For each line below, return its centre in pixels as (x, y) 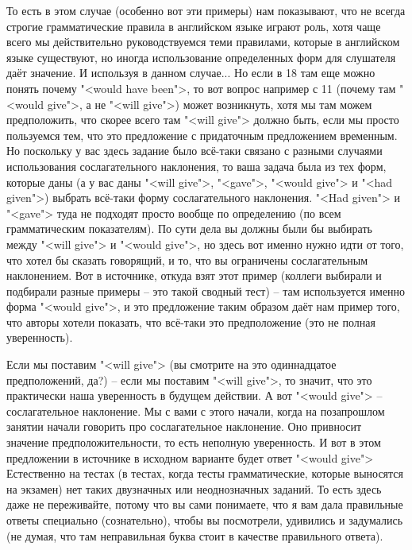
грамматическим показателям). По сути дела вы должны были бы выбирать (189, 229)
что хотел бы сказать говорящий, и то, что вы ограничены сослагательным (187, 260)
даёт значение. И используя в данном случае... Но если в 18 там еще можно (191, 73)
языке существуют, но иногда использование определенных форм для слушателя (201, 57)
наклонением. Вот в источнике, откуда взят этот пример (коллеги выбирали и (194, 275)
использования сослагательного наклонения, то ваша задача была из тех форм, (196, 166)
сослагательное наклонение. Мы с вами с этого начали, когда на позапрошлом (196, 411)
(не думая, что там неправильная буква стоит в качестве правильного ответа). (195, 535)
